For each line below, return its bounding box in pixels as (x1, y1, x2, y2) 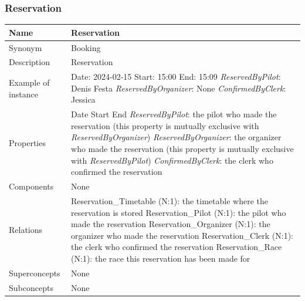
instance (9, 87, 38, 100)
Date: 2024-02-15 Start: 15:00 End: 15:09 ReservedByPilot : (71, 70, 281, 83)
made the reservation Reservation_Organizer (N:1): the (71, 218, 270, 230)
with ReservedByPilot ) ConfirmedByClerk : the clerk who (71, 154, 273, 166)
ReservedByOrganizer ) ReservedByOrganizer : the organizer (71, 131, 282, 143)
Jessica (71, 93, 96, 106)
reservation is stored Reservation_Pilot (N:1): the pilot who (71, 206, 286, 218)
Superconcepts (9, 266, 60, 279)
